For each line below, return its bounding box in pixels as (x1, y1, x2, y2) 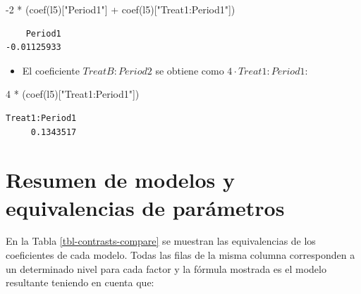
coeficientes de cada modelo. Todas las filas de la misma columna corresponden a (6, 248, 355, 262)
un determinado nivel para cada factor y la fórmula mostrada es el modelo (6, 261, 326, 276)
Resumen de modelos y (6, 165, 235, 194)
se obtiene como (155, 63, 224, 77)
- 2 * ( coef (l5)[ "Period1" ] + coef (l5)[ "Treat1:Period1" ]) (6, 2, 235, 16)
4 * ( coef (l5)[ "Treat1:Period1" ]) (6, 87, 140, 101)
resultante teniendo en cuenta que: (6, 275, 154, 290)
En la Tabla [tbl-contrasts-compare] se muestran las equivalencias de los (6, 234, 316, 248)
